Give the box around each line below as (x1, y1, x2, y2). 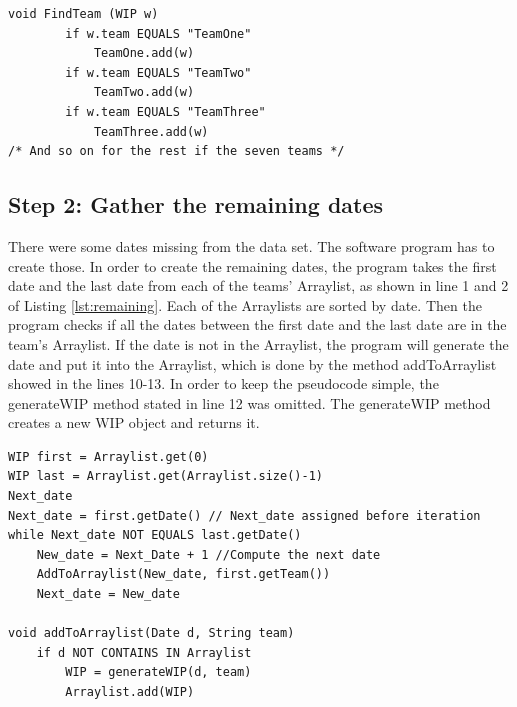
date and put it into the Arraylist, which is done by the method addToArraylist (8, 353, 497, 374)
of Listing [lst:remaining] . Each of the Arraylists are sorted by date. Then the (8, 294, 482, 315)
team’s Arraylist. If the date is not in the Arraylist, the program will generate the (8, 333, 509, 354)
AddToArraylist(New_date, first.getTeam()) (36, 567, 331, 582)
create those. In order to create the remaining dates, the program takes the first (8, 255, 497, 276)
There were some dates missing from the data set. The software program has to (8, 235, 495, 256)
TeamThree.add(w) (93, 124, 209, 139)
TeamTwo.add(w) (93, 85, 195, 100)
